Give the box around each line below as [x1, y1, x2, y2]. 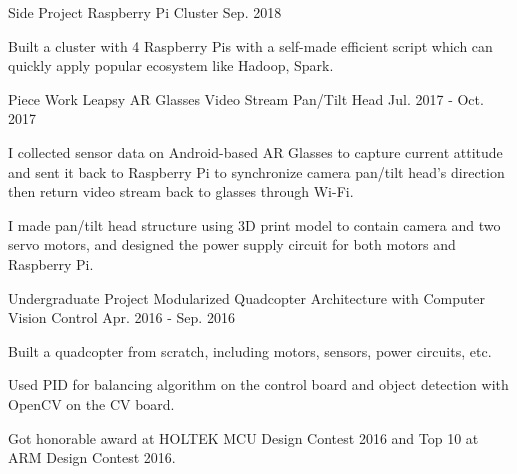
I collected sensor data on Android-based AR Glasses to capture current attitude [8, 141, 503, 162]
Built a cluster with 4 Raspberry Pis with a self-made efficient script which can [8, 35, 493, 56]
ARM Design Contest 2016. [8, 447, 176, 468]
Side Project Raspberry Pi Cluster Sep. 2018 [8, 2, 282, 22]
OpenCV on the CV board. [8, 393, 175, 414]
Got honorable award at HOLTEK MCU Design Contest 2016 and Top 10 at [8, 427, 479, 448]
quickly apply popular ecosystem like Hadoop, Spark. [8, 55, 334, 76]
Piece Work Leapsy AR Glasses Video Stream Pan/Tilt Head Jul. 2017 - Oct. [8, 88, 484, 109]
